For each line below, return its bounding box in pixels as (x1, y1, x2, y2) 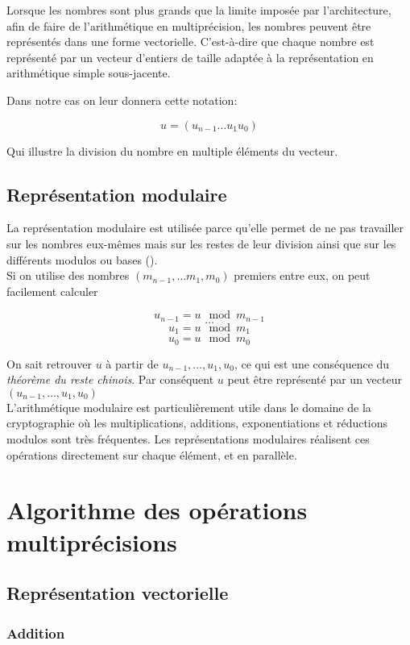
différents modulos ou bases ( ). (6, 251, 158, 268)
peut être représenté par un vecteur (227, 371, 402, 388)
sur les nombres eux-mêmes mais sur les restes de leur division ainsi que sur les (6, 235, 396, 252)
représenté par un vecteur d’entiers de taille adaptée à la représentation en (6, 48, 374, 65)
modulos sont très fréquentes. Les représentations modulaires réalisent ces (6, 431, 370, 447)
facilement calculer (6, 282, 98, 299)
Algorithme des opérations (6, 493, 308, 526)
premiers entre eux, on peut (234, 267, 371, 284)
